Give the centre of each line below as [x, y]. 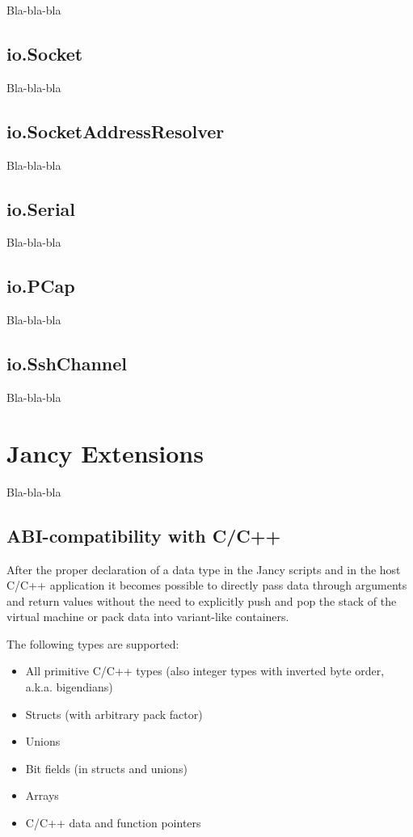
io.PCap [41, 286]
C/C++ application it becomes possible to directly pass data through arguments [207, 585]
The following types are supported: [93, 643]
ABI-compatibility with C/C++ [144, 535]
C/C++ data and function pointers [113, 823]
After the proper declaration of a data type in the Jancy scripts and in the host [204, 569]
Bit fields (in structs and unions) [106, 768]
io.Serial [41, 208]
